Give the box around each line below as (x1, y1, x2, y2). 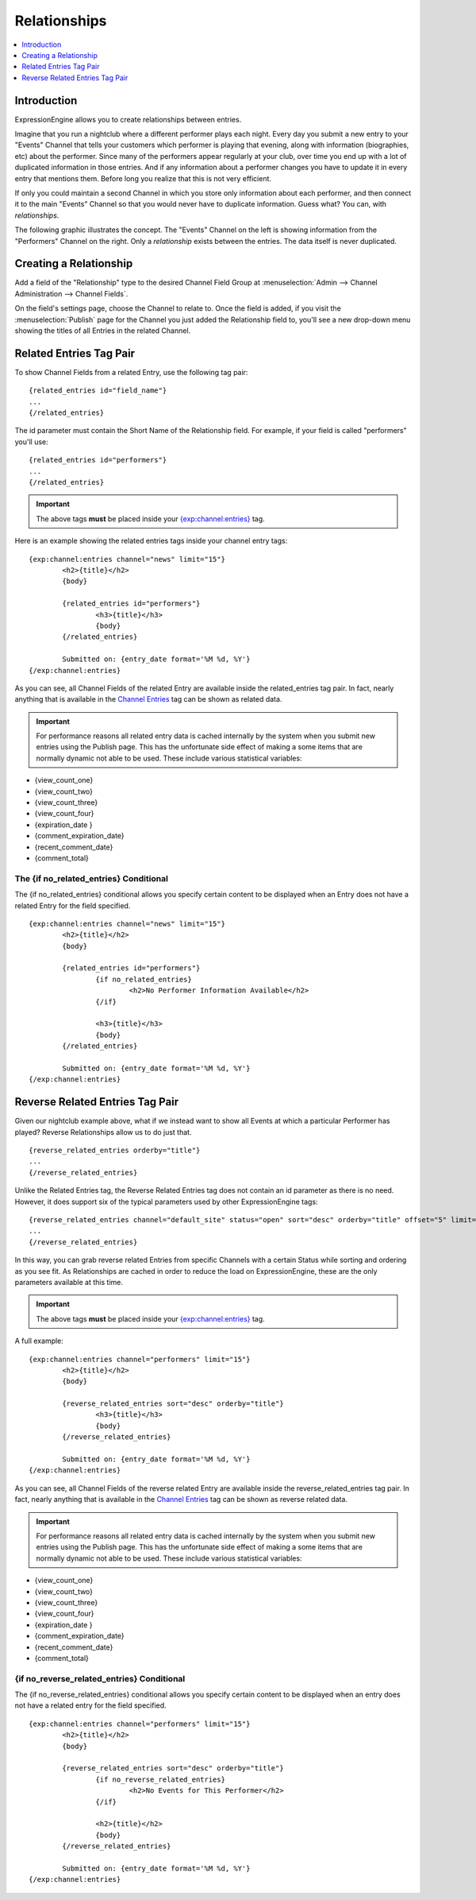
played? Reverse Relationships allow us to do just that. (14, 1127, 192, 1136)
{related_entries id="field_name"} (29, 386, 167, 395)
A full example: (14, 1336, 63, 1346)
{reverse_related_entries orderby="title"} (29, 1146, 201, 1155)
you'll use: (14, 437, 49, 447)
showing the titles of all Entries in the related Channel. (14, 326, 191, 335)
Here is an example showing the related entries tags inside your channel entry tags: (14, 536, 288, 546)
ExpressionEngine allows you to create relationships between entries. (14, 114, 242, 124)
